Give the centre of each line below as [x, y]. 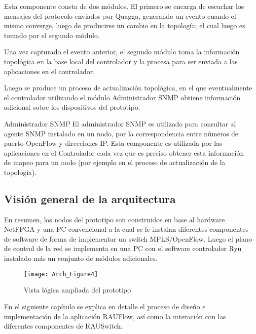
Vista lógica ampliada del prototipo [77, 290]
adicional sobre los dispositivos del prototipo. [72, 107]
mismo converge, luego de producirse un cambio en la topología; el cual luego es [125, 25]
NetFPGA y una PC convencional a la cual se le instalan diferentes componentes [126, 229]
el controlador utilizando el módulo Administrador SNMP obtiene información [122, 97]
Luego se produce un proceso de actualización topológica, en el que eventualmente [128, 88]
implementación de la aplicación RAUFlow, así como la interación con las [115, 316]
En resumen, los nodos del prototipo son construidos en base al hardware [114, 219]
